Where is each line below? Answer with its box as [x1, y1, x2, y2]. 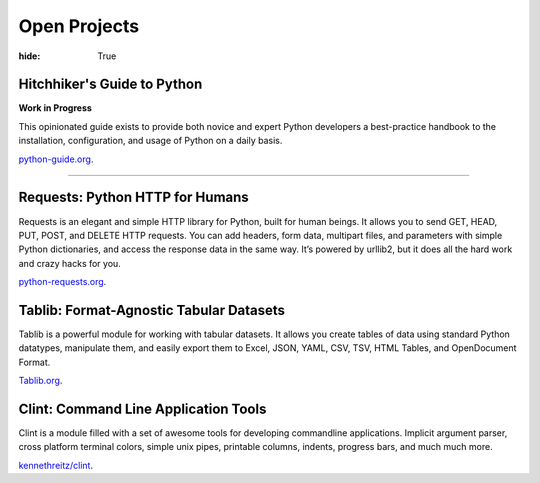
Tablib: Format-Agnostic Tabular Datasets [18, 301, 285, 319]
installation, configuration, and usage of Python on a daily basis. [18, 135, 283, 147]
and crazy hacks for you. [18, 257, 122, 269]
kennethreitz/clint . [18, 459, 94, 471]
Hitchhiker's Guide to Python [18, 76, 203, 93]
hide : [18, 50, 41, 62]
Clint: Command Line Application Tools [18, 400, 267, 417]
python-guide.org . [18, 153, 94, 165]
